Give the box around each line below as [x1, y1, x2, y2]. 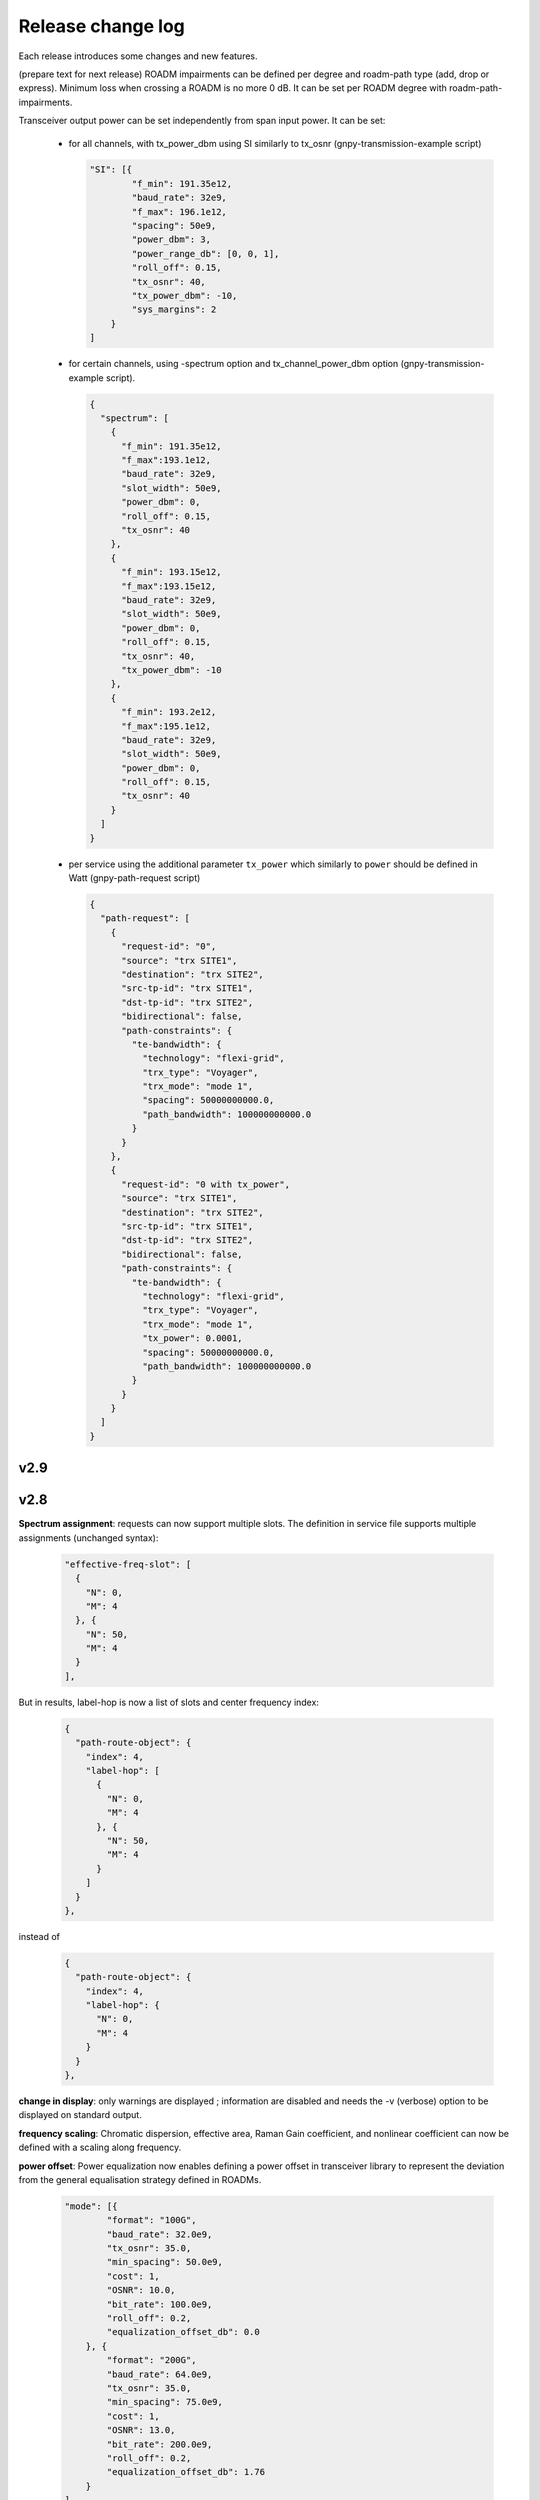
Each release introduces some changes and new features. [18, 50, 259, 62]
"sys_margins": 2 [131, 304, 217, 315]
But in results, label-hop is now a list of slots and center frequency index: [18, 1696, 320, 1708]
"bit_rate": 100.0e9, [106, 2298, 213, 2310]
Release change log [18, 15, 185, 37]
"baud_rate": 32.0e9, [106, 2228, 213, 2240]
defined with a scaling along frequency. [18, 2141, 182, 2154]
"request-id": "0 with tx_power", [121, 1178, 290, 1190]
